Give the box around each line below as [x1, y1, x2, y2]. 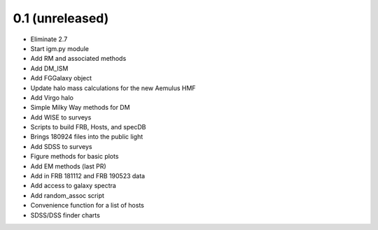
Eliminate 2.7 [30, 35, 68, 43]
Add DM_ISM [30, 64, 69, 73]
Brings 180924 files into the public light [30, 133, 143, 141]
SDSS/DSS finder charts [30, 210, 101, 220]
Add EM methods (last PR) [30, 161, 106, 171]
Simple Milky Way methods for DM [30, 103, 130, 112]
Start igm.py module [30, 44, 89, 52]
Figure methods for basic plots [30, 152, 119, 161]
